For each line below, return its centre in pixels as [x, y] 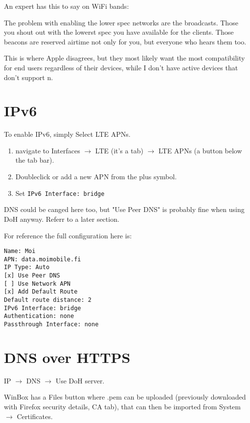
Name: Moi [20, 251]
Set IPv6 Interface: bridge [60, 193]
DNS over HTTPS [67, 357]
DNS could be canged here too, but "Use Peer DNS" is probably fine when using [124, 209]
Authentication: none [39, 316]
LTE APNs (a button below [200, 150]
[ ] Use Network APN [37, 284]
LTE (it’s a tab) [119, 150]
